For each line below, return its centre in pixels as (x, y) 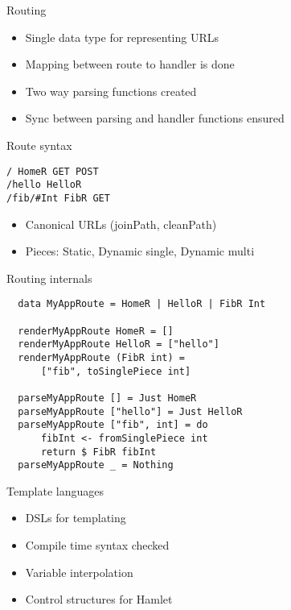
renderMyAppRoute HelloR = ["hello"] (119, 344)
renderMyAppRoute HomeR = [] (96, 331)
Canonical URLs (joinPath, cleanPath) (121, 224)
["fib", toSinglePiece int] (116, 371)
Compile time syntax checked (97, 545)
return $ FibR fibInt (98, 452)
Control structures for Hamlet (99, 599)
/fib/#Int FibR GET (58, 198)
